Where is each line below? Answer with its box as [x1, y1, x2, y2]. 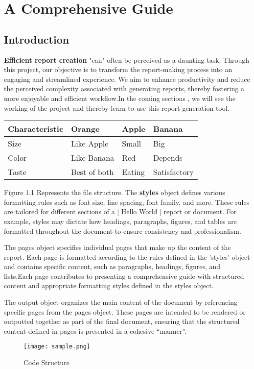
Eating [122, 166, 145, 178]
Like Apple [71, 138, 109, 149]
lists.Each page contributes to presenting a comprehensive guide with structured [4, 271, 244, 281]
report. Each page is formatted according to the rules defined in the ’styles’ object [4, 251, 250, 262]
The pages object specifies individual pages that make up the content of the [4, 242, 231, 252]
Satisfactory [153, 166, 194, 178]
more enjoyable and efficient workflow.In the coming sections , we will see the [4, 93, 236, 103]
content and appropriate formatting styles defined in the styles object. [4, 280, 214, 291]
